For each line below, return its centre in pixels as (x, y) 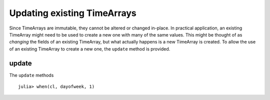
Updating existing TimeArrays (73, 13)
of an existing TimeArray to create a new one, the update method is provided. (90, 49)
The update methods (31, 75)
